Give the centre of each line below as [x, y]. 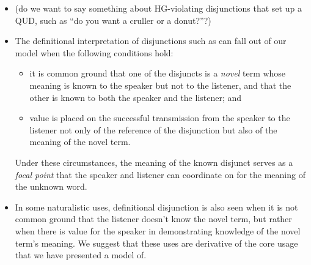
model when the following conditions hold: [94, 52]
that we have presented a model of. [81, 255]
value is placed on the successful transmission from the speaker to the [160, 118]
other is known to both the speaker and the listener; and [136, 97]
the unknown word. [51, 186]
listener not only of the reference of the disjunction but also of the [153, 129]
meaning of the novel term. [80, 142]
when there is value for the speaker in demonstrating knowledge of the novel [158, 230]
